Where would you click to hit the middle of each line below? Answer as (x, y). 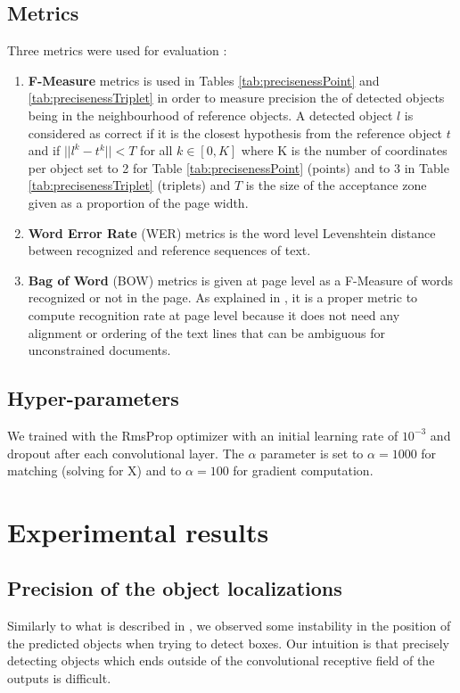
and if (44, 150)
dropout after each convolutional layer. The (126, 453)
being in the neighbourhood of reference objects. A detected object (210, 115)
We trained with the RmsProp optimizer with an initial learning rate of (203, 435)
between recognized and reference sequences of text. (169, 250)
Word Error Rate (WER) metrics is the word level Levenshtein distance (232, 232)
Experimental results (138, 531)
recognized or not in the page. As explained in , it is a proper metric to (223, 297)
